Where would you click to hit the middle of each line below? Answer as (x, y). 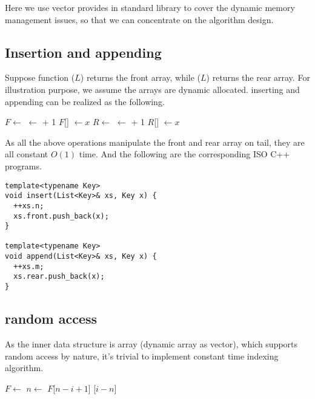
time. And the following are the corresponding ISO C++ (184, 154)
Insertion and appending (83, 52)
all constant (27, 154)
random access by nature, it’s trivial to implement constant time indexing (142, 356)
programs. (23, 165)
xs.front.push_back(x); (61, 216)
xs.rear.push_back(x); (59, 277)
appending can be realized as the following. (85, 101)
